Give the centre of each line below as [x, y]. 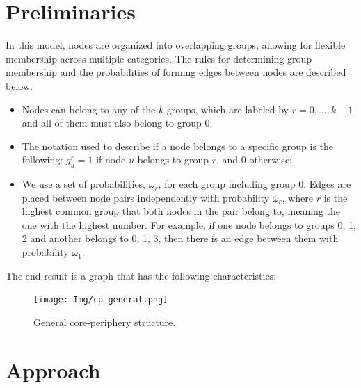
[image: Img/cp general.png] [101, 300]
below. [19, 85]
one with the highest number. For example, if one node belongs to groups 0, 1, [189, 224]
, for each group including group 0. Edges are [255, 184]
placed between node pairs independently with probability [146, 197]
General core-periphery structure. [105, 322]
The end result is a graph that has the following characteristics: [141, 275]
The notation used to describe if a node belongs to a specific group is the [178, 146]
